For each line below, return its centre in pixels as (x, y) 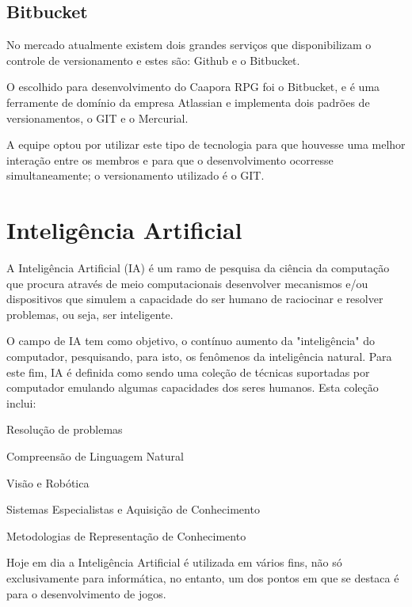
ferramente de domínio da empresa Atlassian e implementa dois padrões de (188, 102)
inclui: (21, 402)
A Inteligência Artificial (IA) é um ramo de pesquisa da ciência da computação (198, 268)
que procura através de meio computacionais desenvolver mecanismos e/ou (187, 283)
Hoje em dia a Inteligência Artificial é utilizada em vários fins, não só (174, 562)
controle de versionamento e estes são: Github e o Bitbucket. (153, 60)
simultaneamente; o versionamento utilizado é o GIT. (135, 175)
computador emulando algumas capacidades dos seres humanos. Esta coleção (193, 387)
